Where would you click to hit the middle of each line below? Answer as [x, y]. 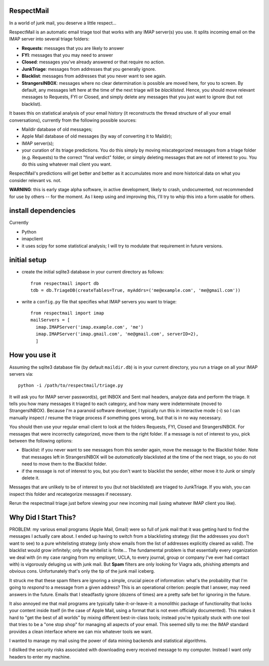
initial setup [28, 260]
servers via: [21, 374]
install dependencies [42, 211]
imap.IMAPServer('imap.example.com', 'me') [90, 327]
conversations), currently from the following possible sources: [73, 120]
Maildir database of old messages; [57, 129]
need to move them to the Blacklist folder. [64, 464]
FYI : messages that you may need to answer [67, 55]
